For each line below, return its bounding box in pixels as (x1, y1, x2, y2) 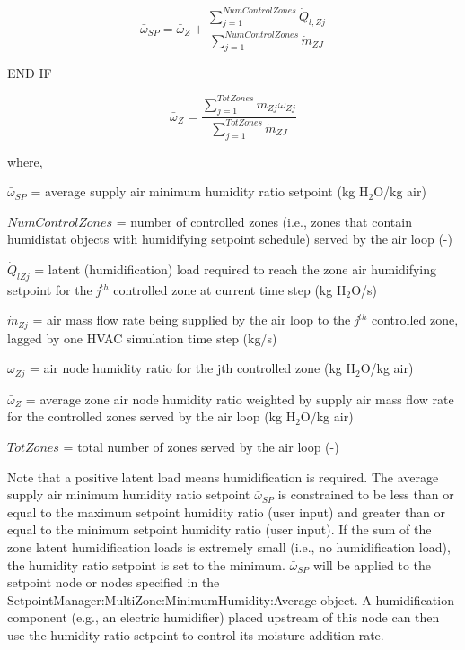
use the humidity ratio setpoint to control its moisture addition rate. (7, 625, 384, 644)
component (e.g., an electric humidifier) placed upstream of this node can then (7, 608, 440, 627)
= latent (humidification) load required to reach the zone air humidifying (34, 259, 437, 278)
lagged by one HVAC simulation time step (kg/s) (7, 328, 277, 347)
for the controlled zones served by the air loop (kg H (7, 407, 296, 426)
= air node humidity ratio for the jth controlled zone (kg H (29, 359, 355, 377)
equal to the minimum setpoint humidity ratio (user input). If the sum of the (7, 520, 432, 539)
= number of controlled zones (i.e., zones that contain (116, 212, 412, 230)
